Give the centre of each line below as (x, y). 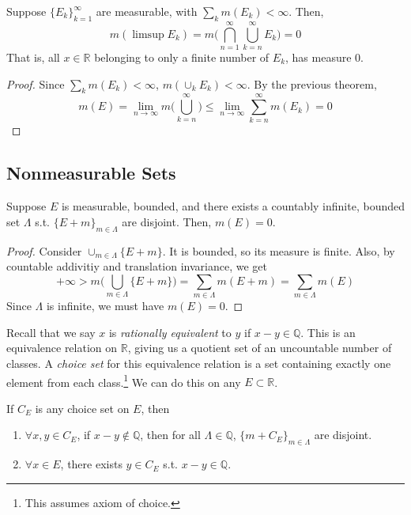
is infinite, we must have (105, 306)
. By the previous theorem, (312, 83)
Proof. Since (36, 83)
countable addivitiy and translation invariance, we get (137, 266)
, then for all (170, 435)
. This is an (328, 332)
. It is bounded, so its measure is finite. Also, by (279, 250)
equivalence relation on (62, 348)
